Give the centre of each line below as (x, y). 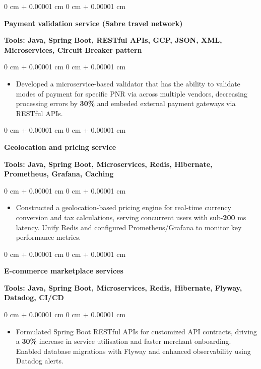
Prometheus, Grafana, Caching (59, 174)
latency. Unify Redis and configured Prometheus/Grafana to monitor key (129, 227)
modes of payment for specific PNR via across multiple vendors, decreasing (132, 93)
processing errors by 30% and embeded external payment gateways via (126, 103)
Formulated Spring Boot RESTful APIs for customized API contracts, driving (136, 331)
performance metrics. (48, 237)
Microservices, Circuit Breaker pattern (73, 50)
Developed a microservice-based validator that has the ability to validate (128, 83)
